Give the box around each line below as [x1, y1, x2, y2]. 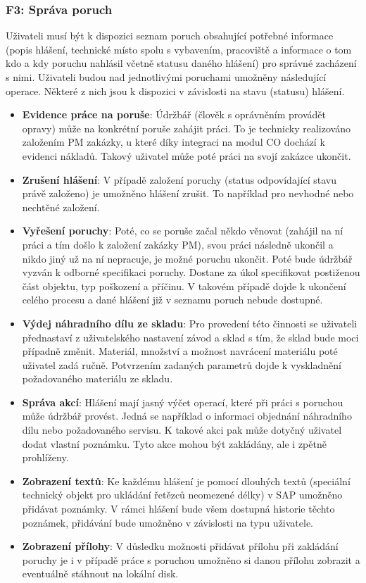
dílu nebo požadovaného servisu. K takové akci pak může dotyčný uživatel [22, 422, 342, 437]
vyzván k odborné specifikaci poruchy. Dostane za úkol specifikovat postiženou [22, 265, 360, 280]
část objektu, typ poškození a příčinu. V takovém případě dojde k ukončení [22, 278, 346, 293]
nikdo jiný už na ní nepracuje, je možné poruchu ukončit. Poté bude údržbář [22, 251, 353, 265]
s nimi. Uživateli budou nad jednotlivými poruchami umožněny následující [6, 70, 327, 84]
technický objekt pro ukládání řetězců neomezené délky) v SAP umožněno [22, 487, 343, 502]
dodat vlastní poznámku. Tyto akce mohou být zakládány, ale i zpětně [22, 436, 327, 451]
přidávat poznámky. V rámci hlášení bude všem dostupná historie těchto [22, 501, 335, 516]
